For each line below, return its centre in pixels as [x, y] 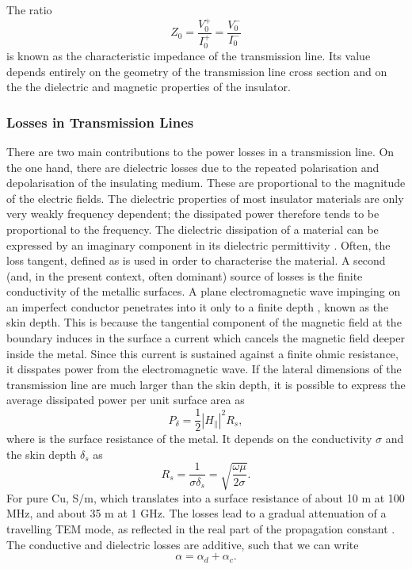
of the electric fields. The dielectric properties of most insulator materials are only [205, 198]
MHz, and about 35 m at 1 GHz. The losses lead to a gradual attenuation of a [196, 513]
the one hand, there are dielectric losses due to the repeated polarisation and [193, 167]
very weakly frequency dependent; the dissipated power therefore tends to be [193, 214]
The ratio [29, 10]
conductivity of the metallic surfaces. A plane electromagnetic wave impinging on [204, 291]
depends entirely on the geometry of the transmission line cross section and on [197, 71]
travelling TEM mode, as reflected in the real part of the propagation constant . [201, 529]
